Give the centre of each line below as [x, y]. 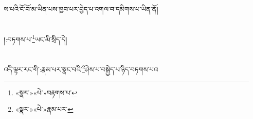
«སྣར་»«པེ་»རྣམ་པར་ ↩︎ [44, 109]
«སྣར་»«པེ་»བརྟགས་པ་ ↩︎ [46, 93]
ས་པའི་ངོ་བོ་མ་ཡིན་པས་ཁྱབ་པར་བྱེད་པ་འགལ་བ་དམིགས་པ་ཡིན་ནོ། [81, 9]
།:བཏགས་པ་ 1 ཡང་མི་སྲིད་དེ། [36, 38]
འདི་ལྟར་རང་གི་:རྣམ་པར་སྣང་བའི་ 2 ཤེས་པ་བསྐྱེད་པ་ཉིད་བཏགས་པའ [81, 68]
